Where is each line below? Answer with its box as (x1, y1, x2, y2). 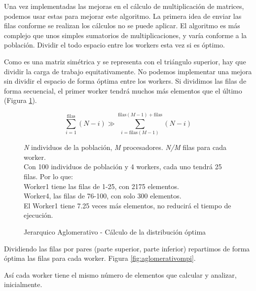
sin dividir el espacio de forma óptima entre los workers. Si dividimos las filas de (4, 76, 247, 86)
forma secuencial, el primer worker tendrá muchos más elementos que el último (4, 85, 242, 96)
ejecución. (24, 210, 53, 220)
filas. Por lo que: (24, 171, 73, 181)
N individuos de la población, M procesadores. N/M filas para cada (24, 142, 226, 152)
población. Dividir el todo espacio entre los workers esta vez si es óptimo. (4, 40, 225, 50)
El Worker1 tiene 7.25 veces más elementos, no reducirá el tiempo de (24, 200, 231, 210)
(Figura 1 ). (4, 95, 37, 105)
